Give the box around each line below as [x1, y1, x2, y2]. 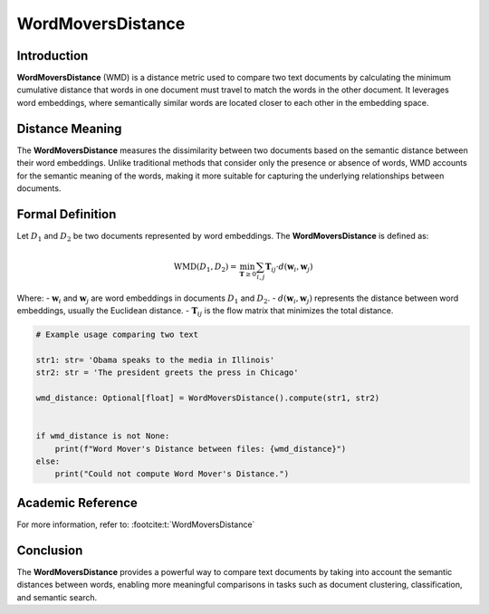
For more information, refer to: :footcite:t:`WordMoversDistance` [16, 519, 255, 530]
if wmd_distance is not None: [35, 431, 170, 441]
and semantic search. [16, 591, 98, 602]
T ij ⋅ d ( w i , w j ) [264, 261, 313, 273]
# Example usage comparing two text [35, 330, 199, 340]
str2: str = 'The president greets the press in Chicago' [35, 368, 299, 378]
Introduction [16, 48, 89, 63]
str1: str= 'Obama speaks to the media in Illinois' [35, 354, 275, 365]
